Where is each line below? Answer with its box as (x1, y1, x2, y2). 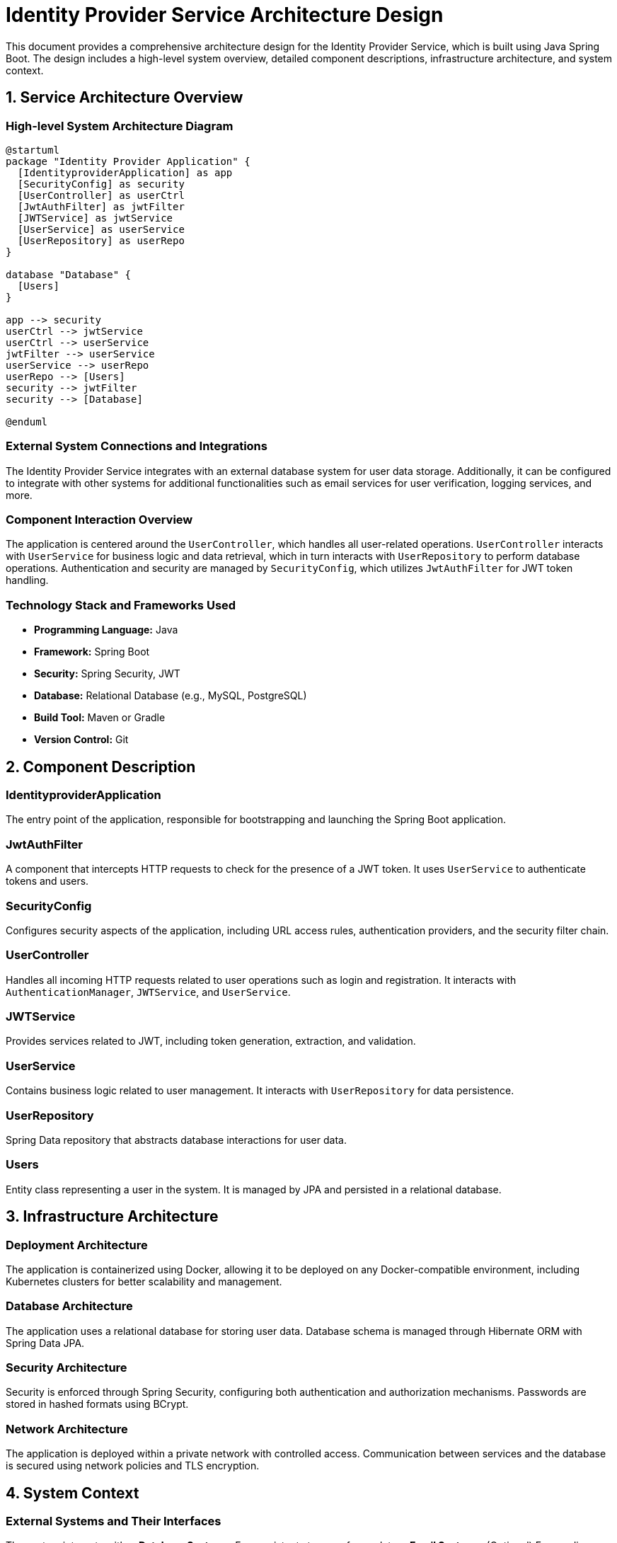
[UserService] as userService (17, 223, 185, 235)
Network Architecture (6, 1421, 128, 1436)
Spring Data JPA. (6, 1336, 85, 1349)
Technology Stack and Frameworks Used (6, 597, 236, 612)
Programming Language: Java (34, 624, 178, 636)
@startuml (6, 144, 59, 156)
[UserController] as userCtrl (17, 189, 185, 201)
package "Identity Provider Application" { (6, 155, 250, 167)
